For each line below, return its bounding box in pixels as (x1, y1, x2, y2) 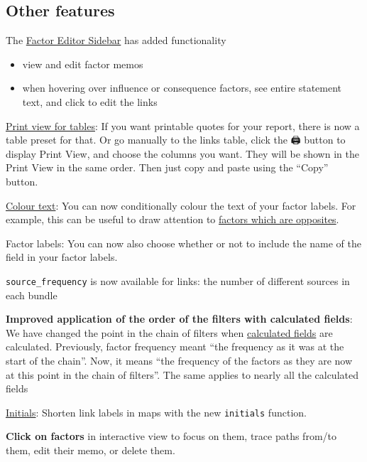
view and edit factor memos (22, 56, 143, 71)
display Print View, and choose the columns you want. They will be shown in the (6, 146, 359, 161)
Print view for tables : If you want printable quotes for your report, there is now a (6, 118, 360, 133)
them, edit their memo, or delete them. (6, 442, 175, 457)
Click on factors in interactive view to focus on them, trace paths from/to (6, 429, 336, 444)
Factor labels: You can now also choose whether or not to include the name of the (6, 235, 362, 250)
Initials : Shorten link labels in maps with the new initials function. (6, 404, 307, 419)
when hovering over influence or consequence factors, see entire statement (22, 80, 342, 95)
